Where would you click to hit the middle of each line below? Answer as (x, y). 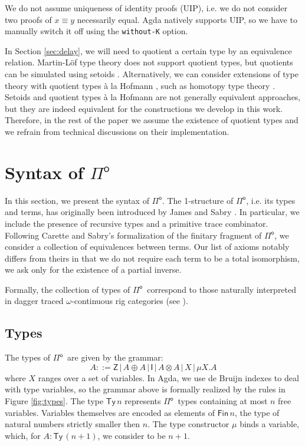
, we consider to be (132, 435)
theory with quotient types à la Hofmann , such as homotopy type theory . (140, 85)
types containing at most (223, 401)
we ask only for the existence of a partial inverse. (93, 270)
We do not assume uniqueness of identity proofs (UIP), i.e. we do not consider (146, 8)
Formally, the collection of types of (68, 289)
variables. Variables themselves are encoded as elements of (110, 412)
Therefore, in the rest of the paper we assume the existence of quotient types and (152, 120)
